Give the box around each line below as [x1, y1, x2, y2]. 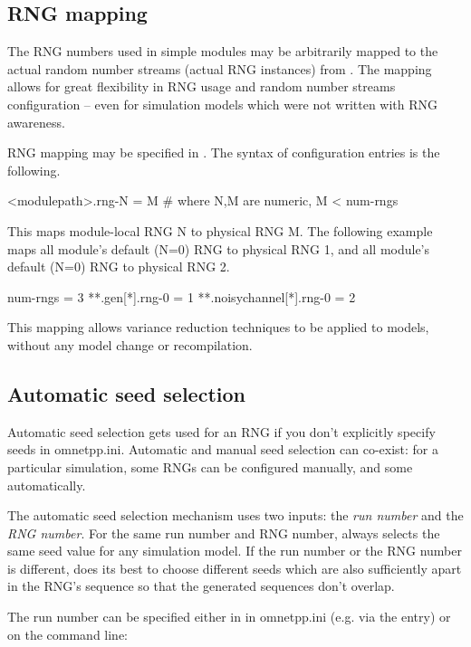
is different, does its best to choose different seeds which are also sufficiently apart [7, 558, 462, 577]
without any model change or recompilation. [7, 335, 253, 354]
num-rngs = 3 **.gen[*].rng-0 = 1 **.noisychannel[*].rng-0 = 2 [7, 287, 356, 306]
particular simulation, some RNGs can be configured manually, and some [7, 457, 413, 476]
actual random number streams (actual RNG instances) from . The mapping [7, 59, 432, 78]
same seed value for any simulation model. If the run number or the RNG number [7, 541, 462, 560]
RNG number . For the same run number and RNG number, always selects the [7, 523, 440, 542]
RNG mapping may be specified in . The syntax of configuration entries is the [7, 143, 440, 162]
